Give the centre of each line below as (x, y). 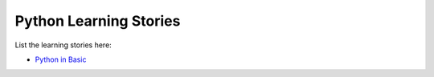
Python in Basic (61, 59)
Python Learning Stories (98, 21)
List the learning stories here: (63, 45)
